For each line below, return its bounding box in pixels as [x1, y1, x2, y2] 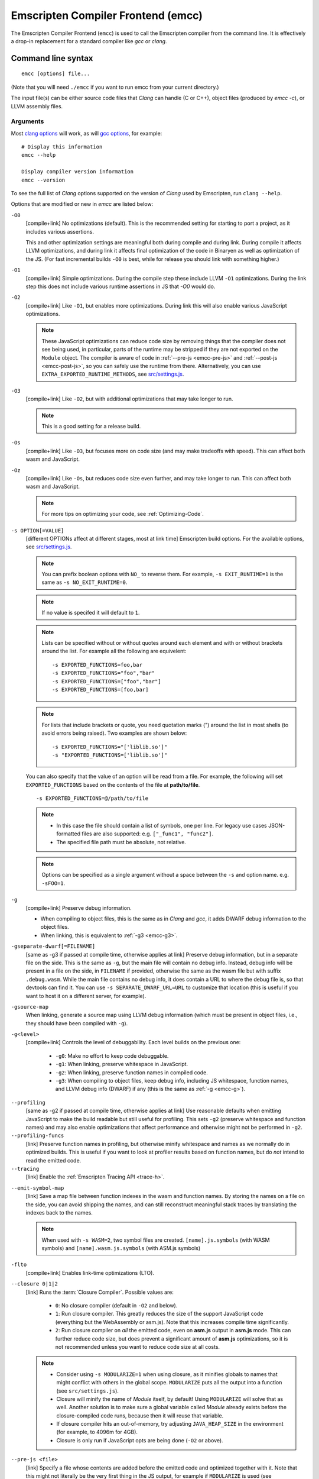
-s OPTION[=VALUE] [11, 527, 64, 534]
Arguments [11, 117, 44, 125]
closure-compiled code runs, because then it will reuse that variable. [56, 1412, 224, 1419]
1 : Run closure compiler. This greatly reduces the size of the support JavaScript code [55, 1310, 263, 1317]
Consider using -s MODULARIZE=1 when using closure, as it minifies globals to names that [56, 1370, 278, 1378]
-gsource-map [11, 1003, 49, 1010]
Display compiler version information [21, 169, 134, 175]
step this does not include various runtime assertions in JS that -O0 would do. [25, 283, 216, 290]
